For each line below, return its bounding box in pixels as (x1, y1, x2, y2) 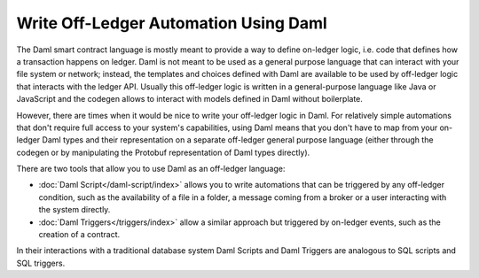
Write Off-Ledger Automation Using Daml (16, 13, 327, 33)
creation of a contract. (38, 229, 121, 240)
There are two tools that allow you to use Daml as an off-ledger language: (16, 164, 286, 174)
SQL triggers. (16, 258, 66, 268)
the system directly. (38, 205, 111, 215)
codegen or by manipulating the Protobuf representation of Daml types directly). (16, 147, 310, 158)
